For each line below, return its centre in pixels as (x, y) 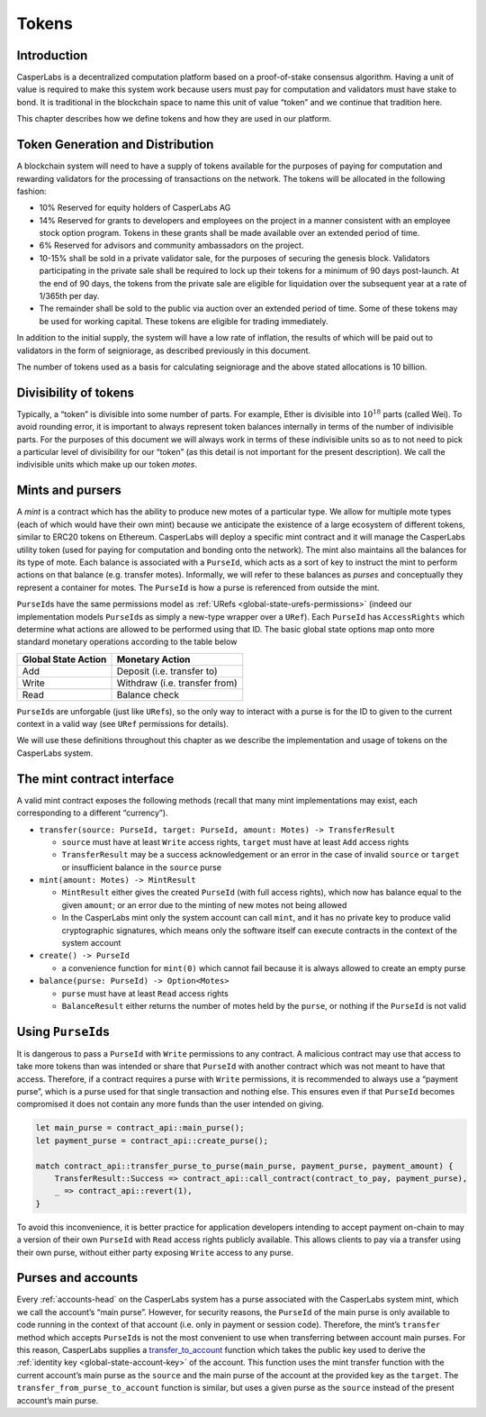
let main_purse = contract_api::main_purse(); (140, 1128)
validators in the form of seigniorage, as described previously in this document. (163, 350)
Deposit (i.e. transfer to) (167, 671)
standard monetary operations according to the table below (127, 642)
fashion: (31, 191)
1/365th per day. (69, 296)
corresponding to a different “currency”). (92, 813)
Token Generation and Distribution (115, 145)
